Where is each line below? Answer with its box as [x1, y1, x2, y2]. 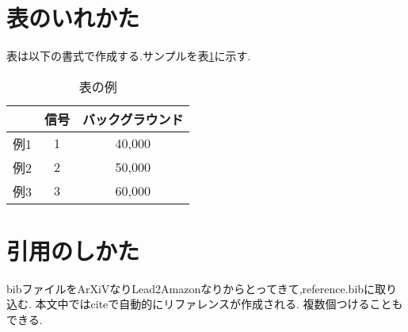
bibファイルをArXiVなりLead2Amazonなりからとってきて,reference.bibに [6, 280, 376, 296]
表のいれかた [6, 2, 140, 34]
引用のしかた [6, 234, 140, 266]
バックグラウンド [82, 109, 184, 128]
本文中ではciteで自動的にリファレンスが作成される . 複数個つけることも [35, 296, 403, 312]
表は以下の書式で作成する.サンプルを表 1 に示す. [6, 48, 251, 64]
